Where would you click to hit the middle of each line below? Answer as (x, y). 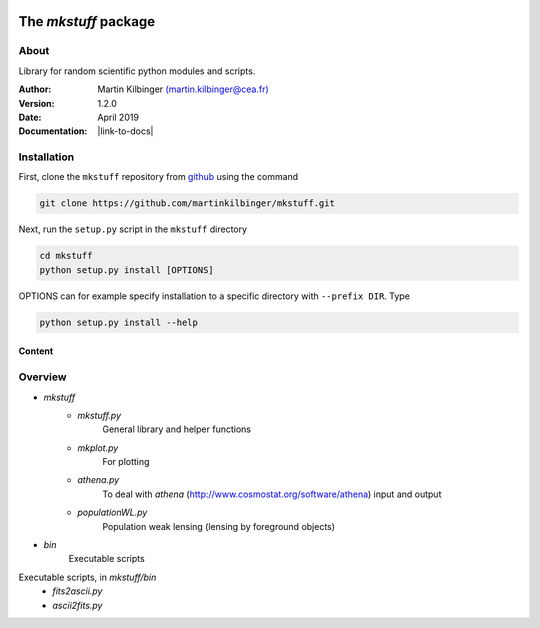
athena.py (98, 480)
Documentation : (53, 131)
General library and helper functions (177, 429)
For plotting (126, 462)
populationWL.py (112, 512)
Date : (30, 117)
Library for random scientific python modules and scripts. (137, 71)
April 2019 (118, 117)
